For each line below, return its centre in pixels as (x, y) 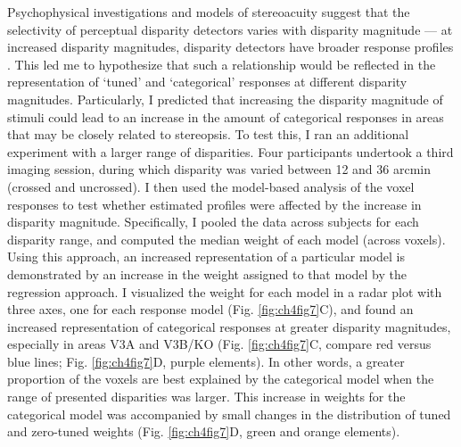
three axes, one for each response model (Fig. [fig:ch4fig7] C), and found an (210, 309)
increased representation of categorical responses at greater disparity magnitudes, (229, 326)
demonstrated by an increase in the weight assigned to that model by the (207, 273)
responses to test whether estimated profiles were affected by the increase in (214, 204)
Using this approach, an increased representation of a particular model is (206, 257)
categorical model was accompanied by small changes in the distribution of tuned (229, 414)
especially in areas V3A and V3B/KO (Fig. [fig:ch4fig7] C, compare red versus (219, 344)
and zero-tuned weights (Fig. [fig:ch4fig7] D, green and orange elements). (204, 431)
